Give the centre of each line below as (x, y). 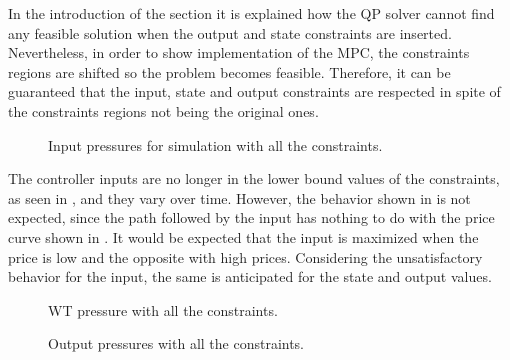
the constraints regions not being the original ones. (163, 110)
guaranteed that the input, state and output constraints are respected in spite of (254, 91)
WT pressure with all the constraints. (163, 309)
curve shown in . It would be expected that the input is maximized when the (243, 236)
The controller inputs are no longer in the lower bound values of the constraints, (254, 178)
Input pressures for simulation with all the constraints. (215, 144)
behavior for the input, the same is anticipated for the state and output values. (250, 276)
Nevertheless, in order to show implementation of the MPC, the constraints (239, 52)
